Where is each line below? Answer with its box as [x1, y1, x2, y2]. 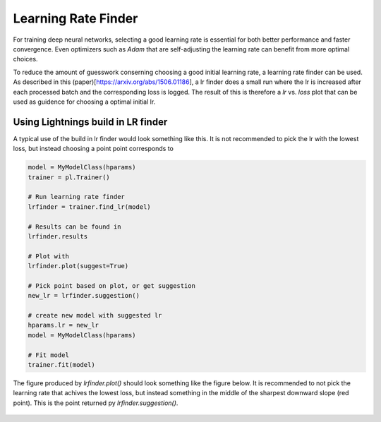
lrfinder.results [28, 232, 88, 240]
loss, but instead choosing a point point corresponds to [13, 145, 174, 153]
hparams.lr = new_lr [28, 321, 99, 330]
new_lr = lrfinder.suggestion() [28, 291, 140, 300]
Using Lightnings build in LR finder [13, 116, 168, 128]
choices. [13, 55, 38, 64]
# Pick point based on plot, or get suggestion [28, 282, 195, 289]
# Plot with [28, 252, 70, 260]
